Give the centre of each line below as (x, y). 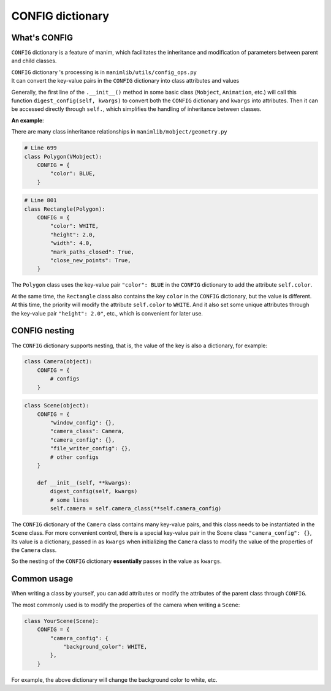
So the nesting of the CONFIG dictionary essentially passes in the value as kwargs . (116, 561)
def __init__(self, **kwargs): (84, 483)
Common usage (42, 579)
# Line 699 (40, 148)
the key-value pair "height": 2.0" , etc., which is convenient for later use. (107, 313)
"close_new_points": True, (90, 261)
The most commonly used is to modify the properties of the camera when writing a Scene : (126, 605)
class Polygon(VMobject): (63, 157)
